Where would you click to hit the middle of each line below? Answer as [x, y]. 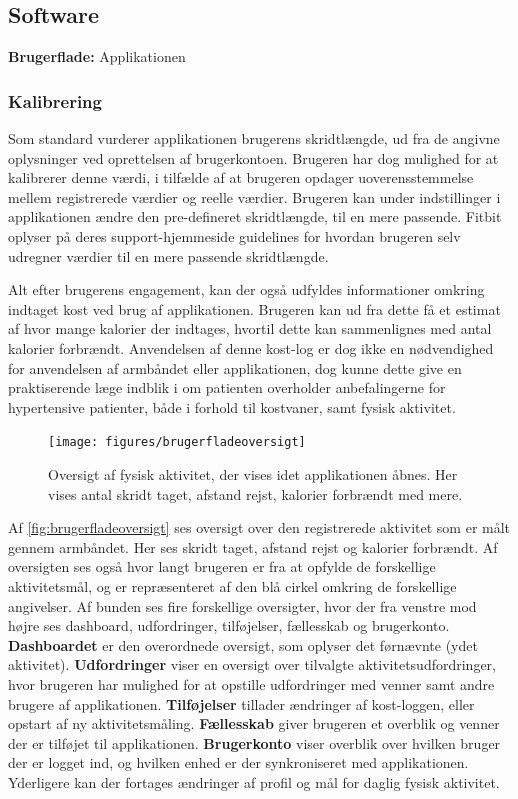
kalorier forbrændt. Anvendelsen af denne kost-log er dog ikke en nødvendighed [251, 347]
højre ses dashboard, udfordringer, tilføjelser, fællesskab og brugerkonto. [229, 625]
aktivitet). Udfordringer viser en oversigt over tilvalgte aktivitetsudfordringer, [252, 664]
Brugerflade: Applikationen [97, 56]
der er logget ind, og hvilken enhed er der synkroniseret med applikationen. [238, 762]
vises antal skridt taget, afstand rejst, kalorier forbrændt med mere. [255, 493]
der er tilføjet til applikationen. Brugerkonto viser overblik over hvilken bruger [254, 742]
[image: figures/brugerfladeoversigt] [177, 442]
